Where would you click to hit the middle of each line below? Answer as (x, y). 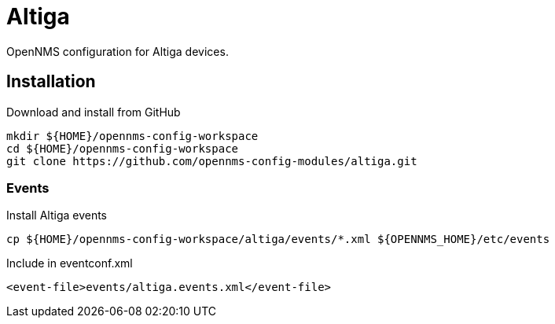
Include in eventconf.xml (70, 263)
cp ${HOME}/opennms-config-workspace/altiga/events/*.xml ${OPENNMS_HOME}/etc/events (278, 239)
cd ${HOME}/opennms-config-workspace (123, 148)
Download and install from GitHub (94, 112)
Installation (51, 82)
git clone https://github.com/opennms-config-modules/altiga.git (212, 161)
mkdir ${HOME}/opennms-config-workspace (132, 136)
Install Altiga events (57, 215)
